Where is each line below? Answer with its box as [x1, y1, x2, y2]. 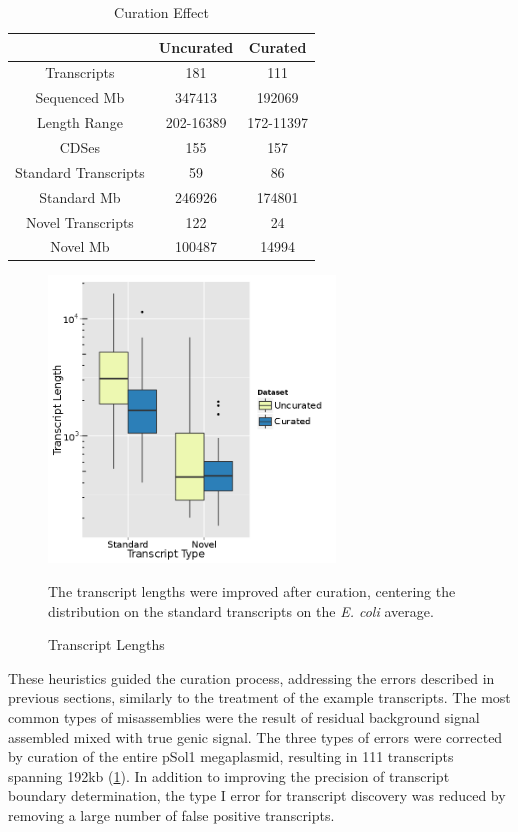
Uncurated [158, 36, 234, 57]
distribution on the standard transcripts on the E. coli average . [48, 600, 434, 621]
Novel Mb [50, 236, 110, 257]
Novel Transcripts [25, 211, 134, 232]
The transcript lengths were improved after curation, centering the [48, 581, 456, 602]
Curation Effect [114, 2, 209, 22]
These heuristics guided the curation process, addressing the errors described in [8, 667, 495, 688]
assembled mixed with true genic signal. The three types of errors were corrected [8, 726, 503, 747]
